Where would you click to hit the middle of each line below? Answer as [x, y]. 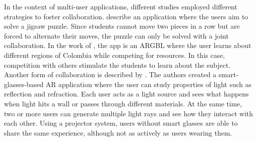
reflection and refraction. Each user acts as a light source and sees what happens [127, 94]
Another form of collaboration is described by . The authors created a [110, 74]
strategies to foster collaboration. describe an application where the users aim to [126, 16]
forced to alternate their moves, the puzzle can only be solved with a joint [116, 35]
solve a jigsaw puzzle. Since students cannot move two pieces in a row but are [122, 26]
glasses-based [24, 84]
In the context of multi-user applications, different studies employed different [121, 6]
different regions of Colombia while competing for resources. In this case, [115, 55]
